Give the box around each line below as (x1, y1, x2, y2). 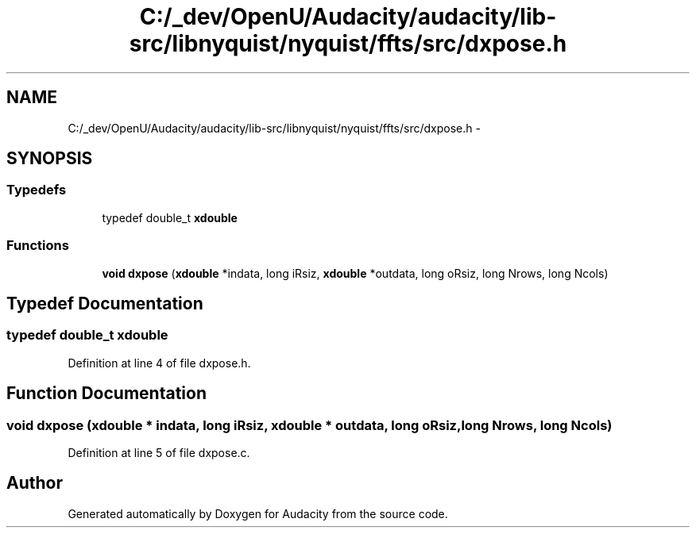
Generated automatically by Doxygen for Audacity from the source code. (68, 506, 448, 521)
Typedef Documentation (6, 293, 203, 313)
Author (6, 473, 63, 494)
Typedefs (6, 182, 67, 198)
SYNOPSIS (6, 148, 93, 169)
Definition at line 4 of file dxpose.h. (68, 355, 251, 370)
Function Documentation (6, 383, 207, 404)
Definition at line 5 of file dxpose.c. (68, 446, 250, 459)
